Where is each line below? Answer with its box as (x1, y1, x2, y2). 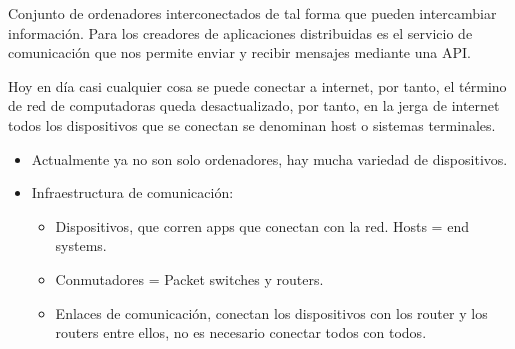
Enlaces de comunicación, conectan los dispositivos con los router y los (55, 302, 488, 323)
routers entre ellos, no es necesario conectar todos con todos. (55, 322, 427, 343)
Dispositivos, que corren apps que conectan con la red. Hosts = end (55, 215, 469, 236)
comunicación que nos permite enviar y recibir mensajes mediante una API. (8, 42, 471, 63)
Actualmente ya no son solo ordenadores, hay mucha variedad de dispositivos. (31, 148, 508, 169)
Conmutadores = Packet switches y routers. (55, 268, 324, 289)
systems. (55, 235, 107, 256)
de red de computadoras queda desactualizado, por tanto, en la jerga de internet (8, 95, 500, 116)
